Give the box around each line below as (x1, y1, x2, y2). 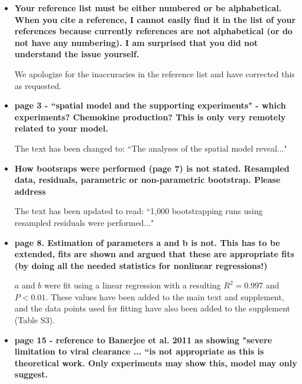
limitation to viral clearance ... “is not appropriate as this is (14, 345, 264, 357)
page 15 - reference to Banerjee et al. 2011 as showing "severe (14, 333, 272, 346)
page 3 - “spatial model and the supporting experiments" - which (14, 99, 286, 111)
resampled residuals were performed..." (14, 216, 154, 228)
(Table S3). (14, 314, 55, 326)
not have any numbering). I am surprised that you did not (14, 36, 258, 48)
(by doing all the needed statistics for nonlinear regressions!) (14, 259, 268, 271)
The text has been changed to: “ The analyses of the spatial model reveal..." (14, 142, 287, 154)
